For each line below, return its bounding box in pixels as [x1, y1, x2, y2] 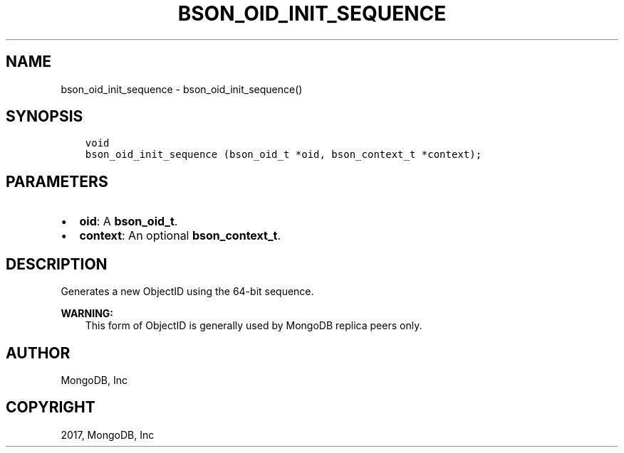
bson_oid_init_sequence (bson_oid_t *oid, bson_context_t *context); [85, 149, 482, 161]
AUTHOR [6, 343, 71, 362]
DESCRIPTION [6, 255, 108, 273]
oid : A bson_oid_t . [79, 214, 178, 229]
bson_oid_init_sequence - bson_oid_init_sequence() [61, 82, 303, 95]
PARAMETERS [6, 172, 108, 191]
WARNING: [61, 307, 114, 320]
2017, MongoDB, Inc [61, 428, 155, 441]
